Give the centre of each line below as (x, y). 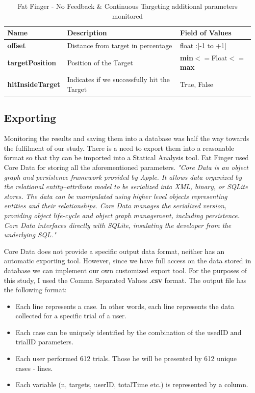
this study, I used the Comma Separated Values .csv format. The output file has (125, 280)
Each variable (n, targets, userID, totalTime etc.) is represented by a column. (132, 384)
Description (87, 33)
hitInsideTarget (34, 84)
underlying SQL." (30, 235)
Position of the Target (100, 62)
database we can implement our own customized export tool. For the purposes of (126, 270)
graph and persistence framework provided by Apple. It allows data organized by (123, 177)
